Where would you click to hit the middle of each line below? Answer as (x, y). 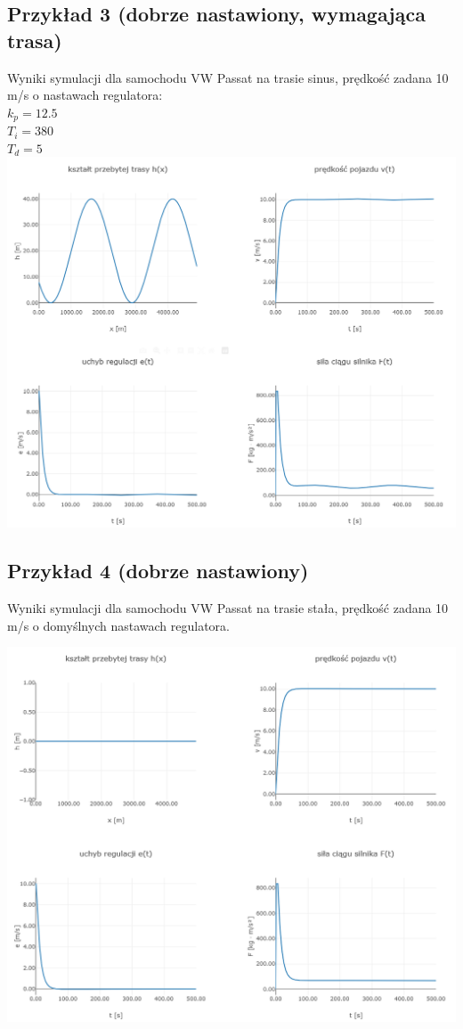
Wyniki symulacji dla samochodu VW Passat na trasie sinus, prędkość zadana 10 (228, 77)
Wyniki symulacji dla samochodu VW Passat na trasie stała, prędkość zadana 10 (228, 608)
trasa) (35, 40)
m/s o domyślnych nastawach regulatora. (118, 625)
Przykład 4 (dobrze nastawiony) (158, 571)
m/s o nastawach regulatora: (85, 95)
